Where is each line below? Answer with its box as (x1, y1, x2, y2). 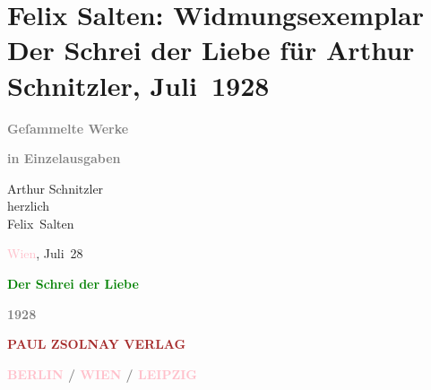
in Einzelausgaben (7, 149, 121, 168)
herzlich (7, 196, 50, 215)
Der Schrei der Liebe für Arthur (7, 31, 415, 68)
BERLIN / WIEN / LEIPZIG (7, 364, 197, 383)
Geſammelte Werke (7, 118, 129, 137)
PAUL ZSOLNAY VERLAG (7, 334, 186, 353)
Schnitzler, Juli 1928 (7, 66, 270, 103)
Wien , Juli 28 (7, 244, 83, 263)
